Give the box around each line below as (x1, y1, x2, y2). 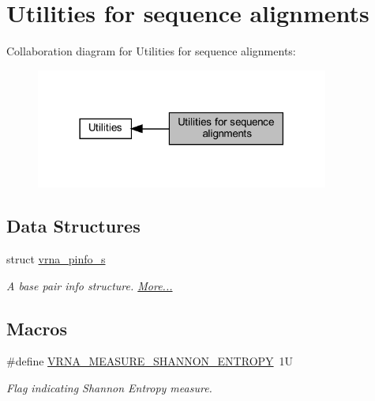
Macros (6, 316, 67, 340)
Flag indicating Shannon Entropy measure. (6, 379, 212, 395)
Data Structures (6, 214, 141, 238)
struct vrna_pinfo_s (6, 250, 106, 267)
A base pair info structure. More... (6, 277, 173, 293)
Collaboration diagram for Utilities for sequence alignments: (6, 43, 296, 59)
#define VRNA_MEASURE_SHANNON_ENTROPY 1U (6, 353, 294, 369)
